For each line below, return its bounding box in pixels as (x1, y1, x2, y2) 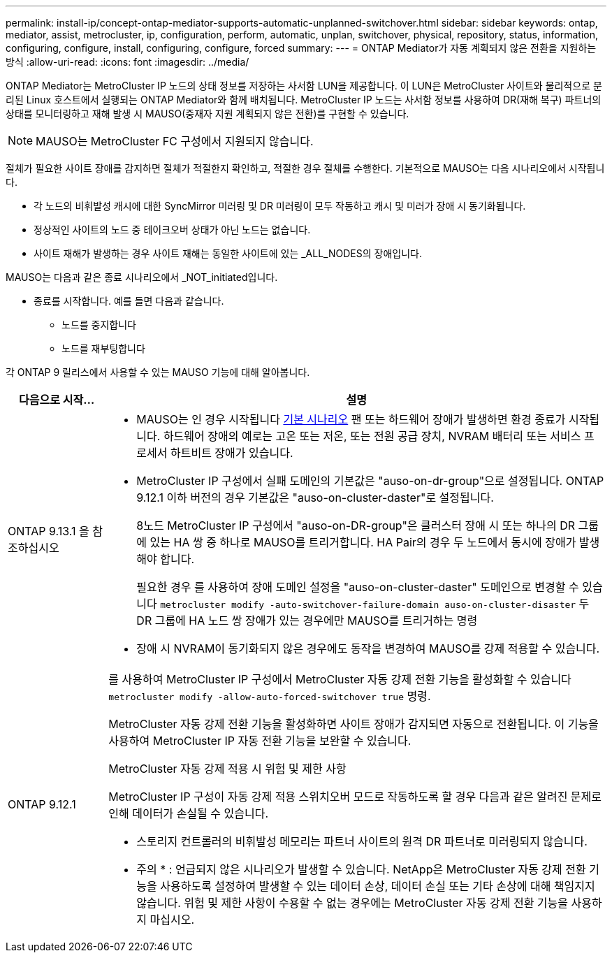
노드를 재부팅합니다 (61, 342, 145, 354)
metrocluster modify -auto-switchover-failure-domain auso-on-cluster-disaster (160, 600, 576, 610)
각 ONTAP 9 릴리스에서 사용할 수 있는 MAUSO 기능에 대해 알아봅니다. (6, 366, 310, 378)
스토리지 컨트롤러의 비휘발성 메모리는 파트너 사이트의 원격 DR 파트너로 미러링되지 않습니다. (136, 834, 588, 848)
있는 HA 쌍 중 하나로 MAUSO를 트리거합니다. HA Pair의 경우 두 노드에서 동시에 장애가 (150, 535, 576, 549)
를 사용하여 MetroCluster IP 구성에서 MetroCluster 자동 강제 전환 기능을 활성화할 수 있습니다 (108, 672, 571, 686)
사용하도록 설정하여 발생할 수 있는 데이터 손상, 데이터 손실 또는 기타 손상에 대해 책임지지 (160, 879, 595, 893)
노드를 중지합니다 (61, 319, 136, 331)
